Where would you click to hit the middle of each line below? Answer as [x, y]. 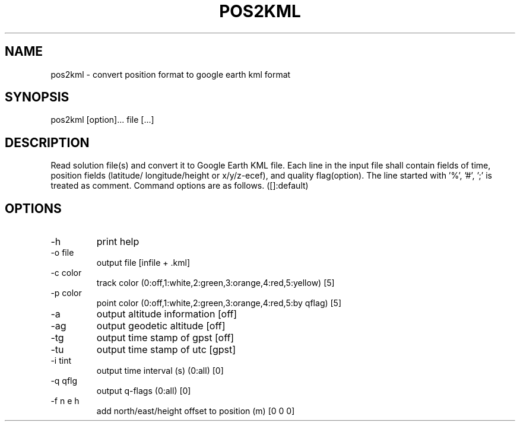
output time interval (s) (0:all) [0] [160, 371]
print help [118, 242]
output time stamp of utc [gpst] [166, 350]
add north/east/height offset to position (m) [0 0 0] [196, 411]
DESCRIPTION [47, 142]
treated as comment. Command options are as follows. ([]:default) [180, 186]
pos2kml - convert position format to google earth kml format [171, 74]
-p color [66, 293]
